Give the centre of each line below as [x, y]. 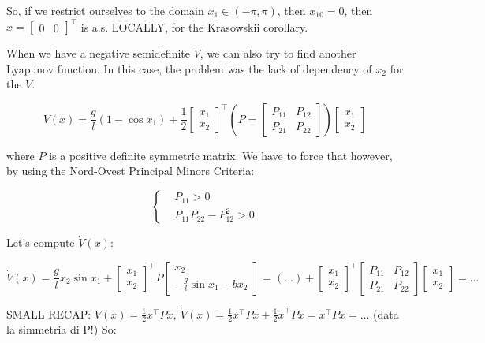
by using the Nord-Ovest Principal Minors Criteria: [131, 171]
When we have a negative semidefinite [98, 53]
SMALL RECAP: [49, 313]
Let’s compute [41, 242]
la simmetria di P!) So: [62, 329]
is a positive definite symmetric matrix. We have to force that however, [221, 155]
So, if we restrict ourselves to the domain [105, 10]
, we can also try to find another [278, 53]
